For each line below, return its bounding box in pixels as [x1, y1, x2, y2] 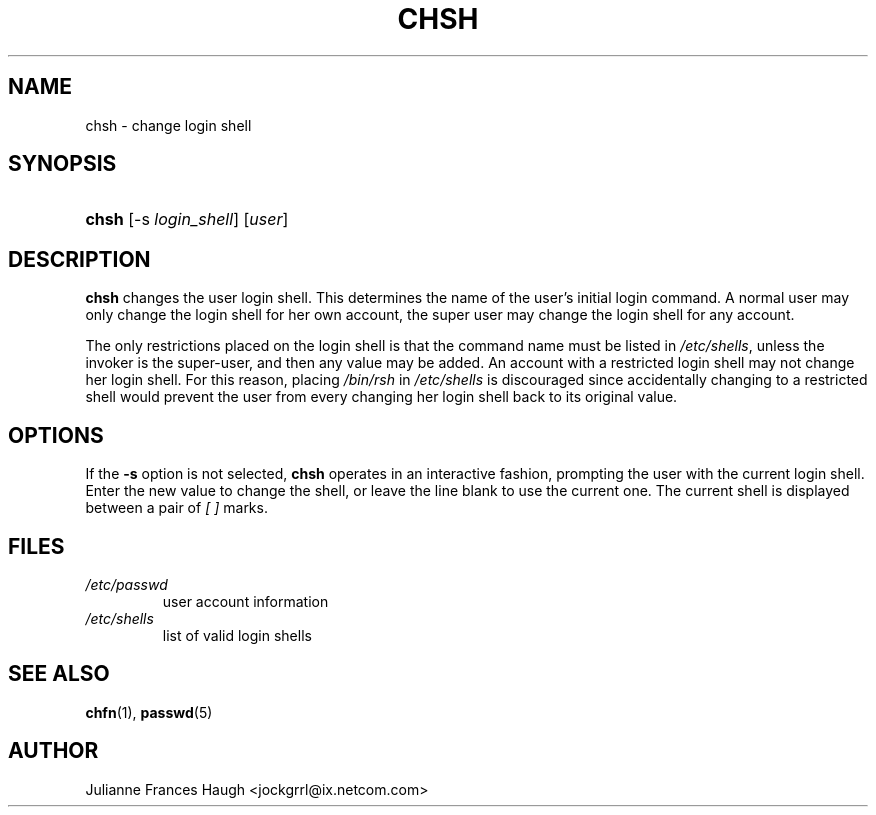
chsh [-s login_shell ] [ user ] [85, 209, 289, 230]
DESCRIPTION [8, 246, 151, 272]
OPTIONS [8, 422, 104, 448]
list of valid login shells [162, 626, 312, 644]
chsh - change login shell [85, 116, 252, 134]
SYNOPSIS [8, 151, 117, 177]
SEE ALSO [8, 661, 110, 687]
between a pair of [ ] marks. [85, 499, 268, 517]
